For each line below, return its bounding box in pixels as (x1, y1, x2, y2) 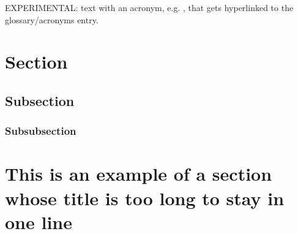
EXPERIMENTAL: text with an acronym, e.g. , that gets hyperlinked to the (5, 1, 294, 13)
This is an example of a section (5, 161, 272, 186)
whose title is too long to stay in (5, 185, 285, 210)
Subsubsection (5, 123, 76, 138)
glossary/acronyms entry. (5, 13, 99, 26)
